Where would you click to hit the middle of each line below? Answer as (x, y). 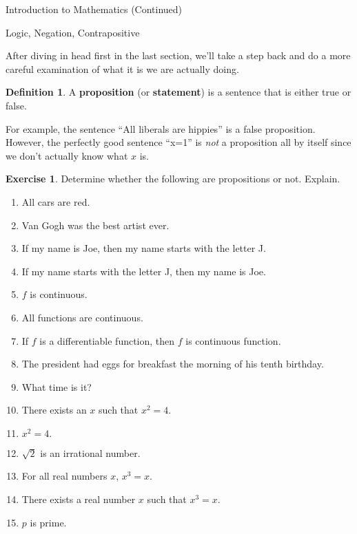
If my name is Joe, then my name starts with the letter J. (144, 248)
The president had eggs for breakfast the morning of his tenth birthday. (173, 364)
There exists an (54, 410)
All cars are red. (56, 201)
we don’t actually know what (67, 155)
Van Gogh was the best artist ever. (95, 225)
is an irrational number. (90, 452)
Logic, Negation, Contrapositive (73, 32)
